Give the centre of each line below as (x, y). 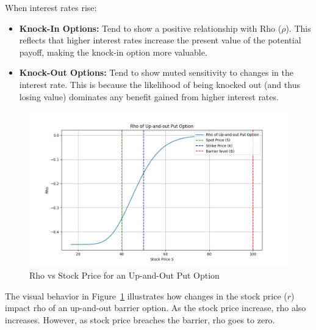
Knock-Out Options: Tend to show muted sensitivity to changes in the (156, 72)
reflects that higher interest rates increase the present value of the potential (160, 40)
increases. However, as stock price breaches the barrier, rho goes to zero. (140, 319)
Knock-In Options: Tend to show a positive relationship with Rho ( (150, 28)
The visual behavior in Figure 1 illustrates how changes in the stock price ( (146, 295)
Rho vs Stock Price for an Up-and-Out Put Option (124, 275)
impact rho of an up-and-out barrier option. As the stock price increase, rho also (156, 308)
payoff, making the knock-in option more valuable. (113, 52)
